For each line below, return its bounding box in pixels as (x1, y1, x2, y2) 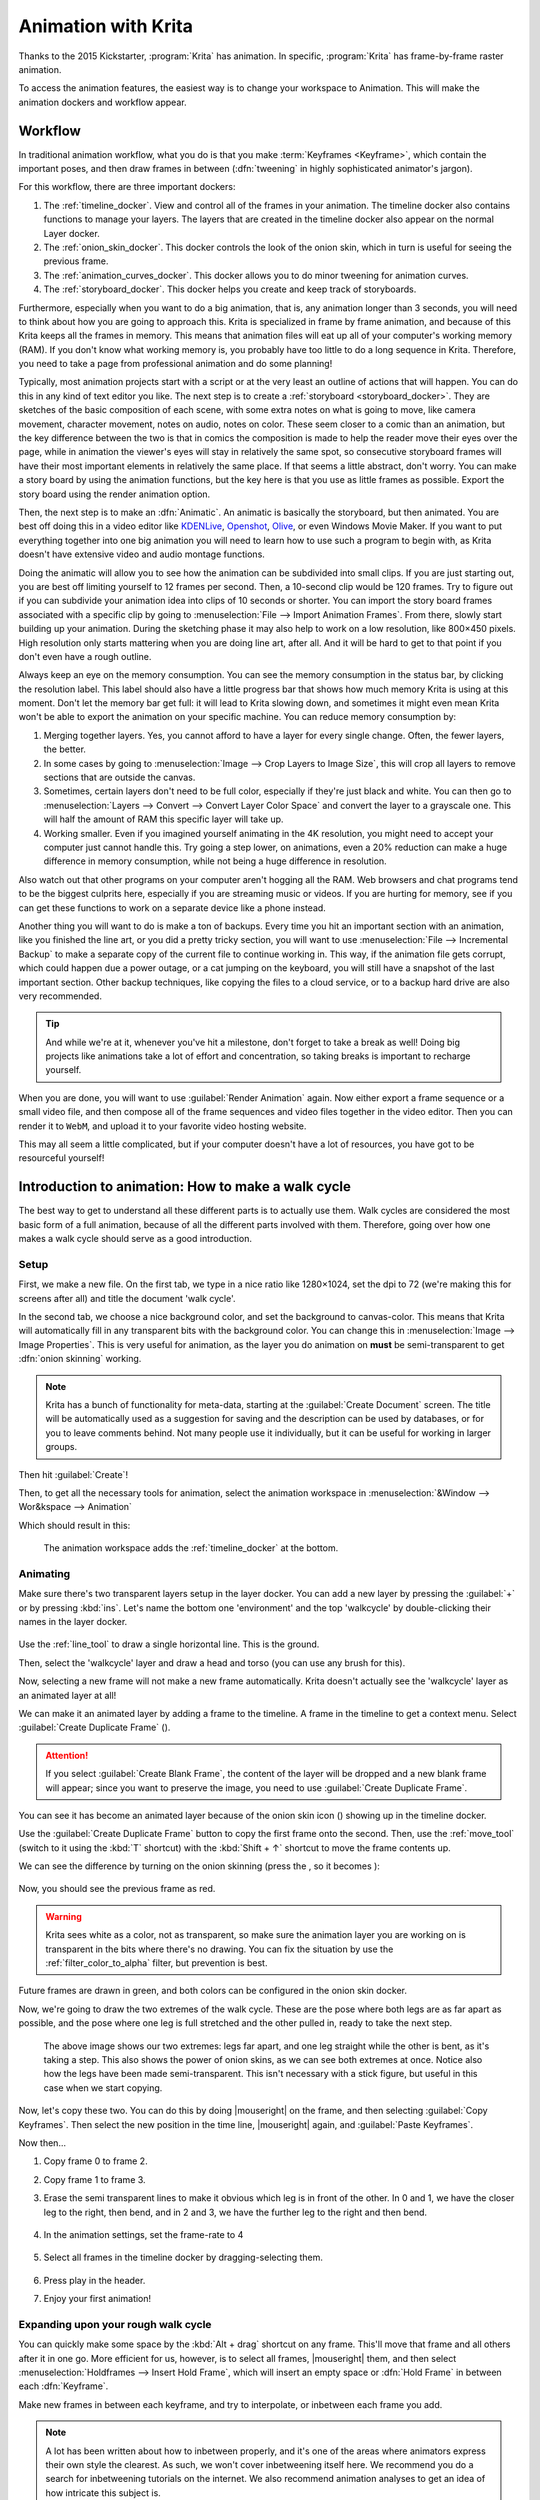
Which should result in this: (18, 1519, 131, 1531)
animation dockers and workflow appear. (18, 96, 187, 108)
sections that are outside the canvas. (43, 771, 196, 784)
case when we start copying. (43, 2081, 163, 2094)
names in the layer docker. (18, 1616, 128, 1628)
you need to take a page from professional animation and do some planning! (18, 358, 333, 370)
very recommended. (18, 990, 102, 1002)
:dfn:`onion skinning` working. (18, 1353, 142, 1365)
